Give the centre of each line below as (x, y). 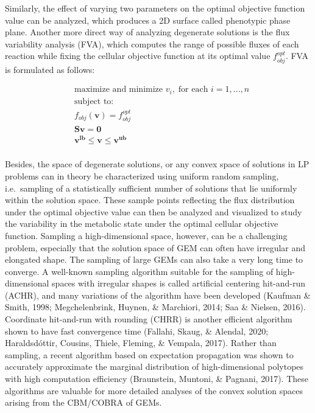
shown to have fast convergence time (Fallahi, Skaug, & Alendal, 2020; (137, 331)
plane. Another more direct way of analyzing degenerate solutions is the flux (147, 32)
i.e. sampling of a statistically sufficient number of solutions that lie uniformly (151, 188)
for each (193, 90)
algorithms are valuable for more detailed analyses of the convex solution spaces (154, 390)
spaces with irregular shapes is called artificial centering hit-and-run (179, 283)
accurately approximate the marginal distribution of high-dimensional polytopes (154, 366)
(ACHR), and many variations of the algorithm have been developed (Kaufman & (158, 295)
